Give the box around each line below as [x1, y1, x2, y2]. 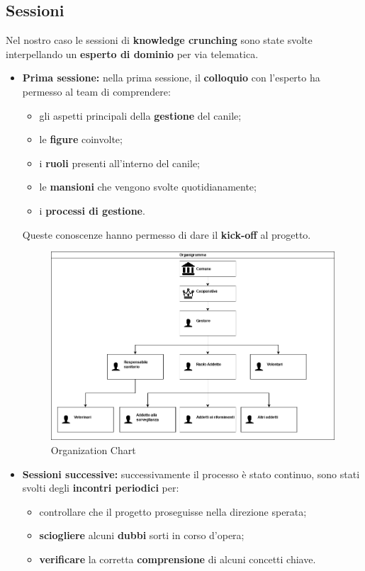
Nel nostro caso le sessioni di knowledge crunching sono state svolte [6, 33, 313, 47]
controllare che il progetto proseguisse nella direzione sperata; [39, 504, 307, 519]
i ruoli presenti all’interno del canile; [39, 155, 201, 170]
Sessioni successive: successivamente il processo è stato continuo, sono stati [22, 466, 360, 481]
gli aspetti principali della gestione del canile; [39, 108, 242, 123]
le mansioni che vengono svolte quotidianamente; [39, 179, 257, 194]
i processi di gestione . [39, 203, 145, 217]
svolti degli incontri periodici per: [22, 480, 179, 495]
